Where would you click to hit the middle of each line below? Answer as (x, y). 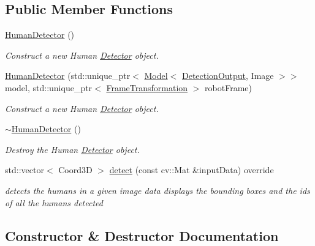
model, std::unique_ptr (49, 87)
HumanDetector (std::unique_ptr (68, 76)
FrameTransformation (147, 87)
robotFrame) (228, 87)
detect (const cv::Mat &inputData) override (192, 170)
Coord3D (75, 170)
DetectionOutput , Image (228, 76)
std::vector (25, 170)
